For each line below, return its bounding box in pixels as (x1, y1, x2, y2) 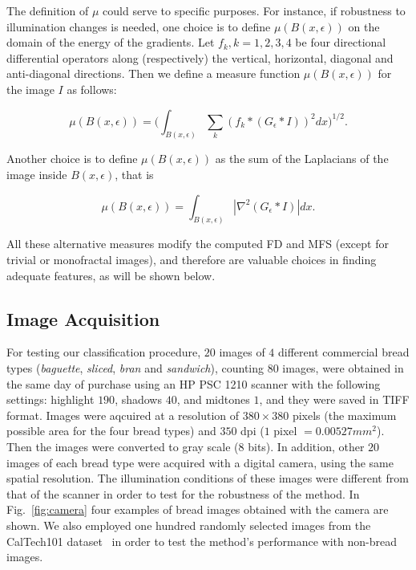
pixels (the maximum (292, 406, 397, 423)
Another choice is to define (6, 150, 138, 167)
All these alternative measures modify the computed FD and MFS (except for (6, 235, 389, 252)
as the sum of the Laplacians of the (215, 150, 389, 167)
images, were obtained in (282, 360, 404, 377)
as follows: (67, 80, 117, 97)
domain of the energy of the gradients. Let (6, 34, 215, 51)
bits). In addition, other (248, 438, 365, 455)
